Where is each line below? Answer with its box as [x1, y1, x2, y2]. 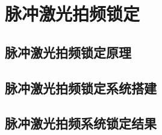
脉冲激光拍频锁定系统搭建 [5, 78, 157, 97]
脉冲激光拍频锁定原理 [5, 42, 131, 61]
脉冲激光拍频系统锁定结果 [5, 114, 157, 133]
